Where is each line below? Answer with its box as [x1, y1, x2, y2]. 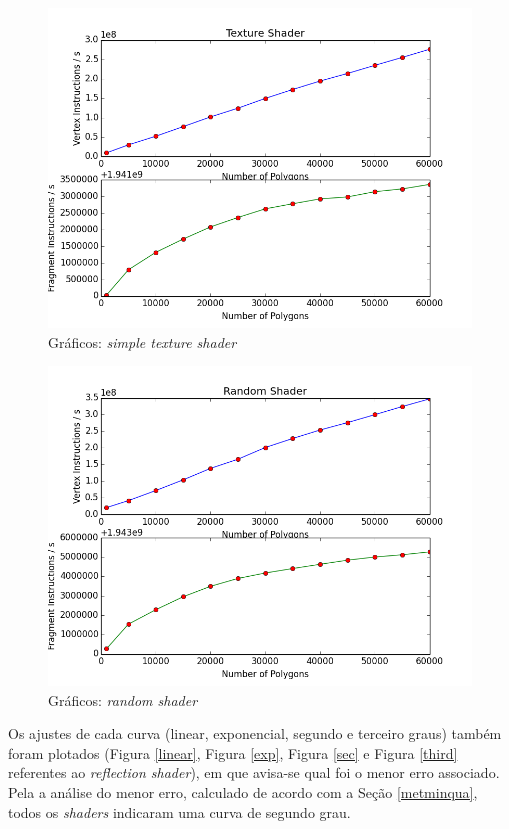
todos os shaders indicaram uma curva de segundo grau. [8, 801, 351, 822]
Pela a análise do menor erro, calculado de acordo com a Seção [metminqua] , [8, 782, 478, 803]
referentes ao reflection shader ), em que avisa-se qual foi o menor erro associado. [8, 762, 500, 783]
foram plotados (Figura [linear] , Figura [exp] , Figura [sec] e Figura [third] [8, 742, 458, 763]
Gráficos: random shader [48, 689, 198, 710]
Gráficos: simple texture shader [48, 331, 237, 352]
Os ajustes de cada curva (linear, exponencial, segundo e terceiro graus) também [8, 723, 502, 744]
